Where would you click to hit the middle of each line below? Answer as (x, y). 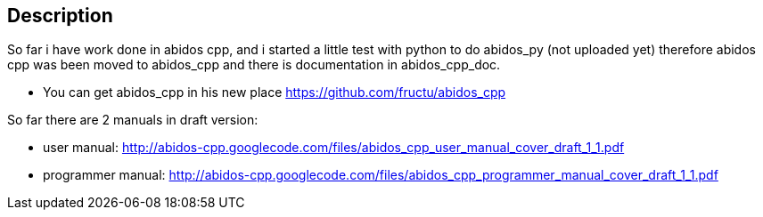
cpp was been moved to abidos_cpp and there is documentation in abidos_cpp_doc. (254, 65)
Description (60, 16)
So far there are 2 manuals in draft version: (133, 120)
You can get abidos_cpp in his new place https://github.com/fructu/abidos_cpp (275, 92)
